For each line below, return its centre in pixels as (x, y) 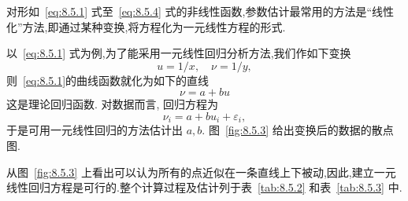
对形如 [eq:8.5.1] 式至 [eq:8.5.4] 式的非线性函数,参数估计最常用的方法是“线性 (200, 11)
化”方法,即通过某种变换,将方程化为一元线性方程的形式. (146, 26)
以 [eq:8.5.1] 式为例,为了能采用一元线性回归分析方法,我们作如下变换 (179, 53)
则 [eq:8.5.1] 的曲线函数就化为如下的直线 (108, 80)
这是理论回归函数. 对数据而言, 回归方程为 (113, 104)
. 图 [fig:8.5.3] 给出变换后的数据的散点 (298, 130)
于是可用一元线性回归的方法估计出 (95, 130)
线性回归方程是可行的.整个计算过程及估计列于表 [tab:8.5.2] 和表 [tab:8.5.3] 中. (204, 187)
